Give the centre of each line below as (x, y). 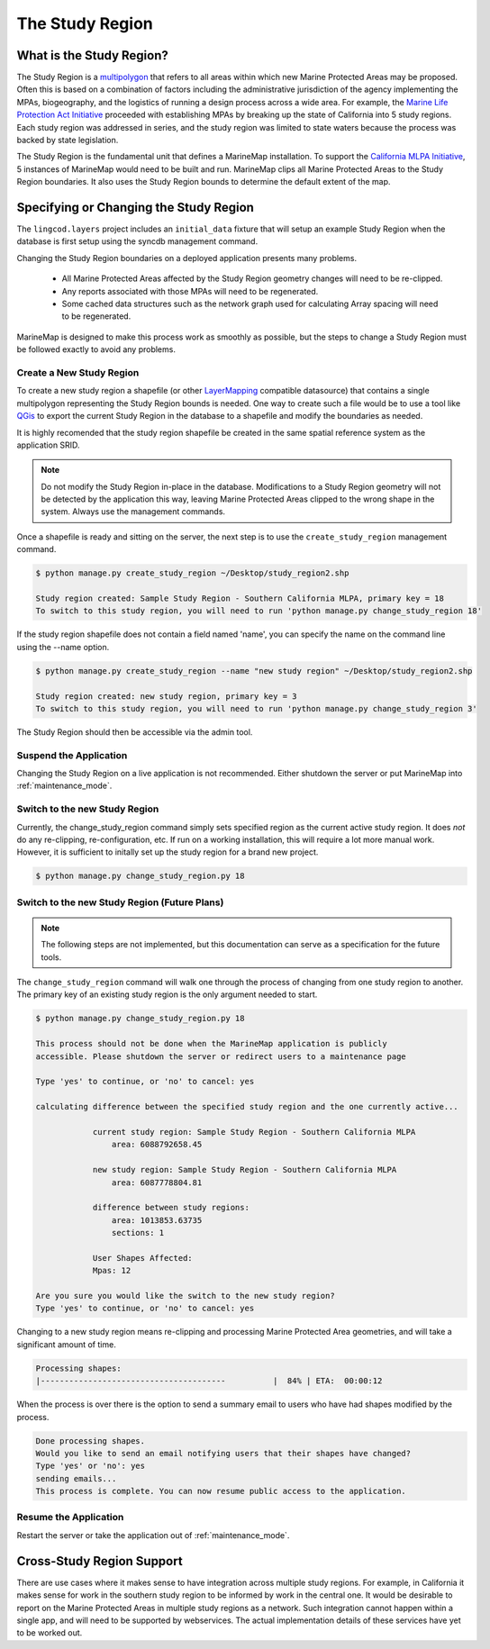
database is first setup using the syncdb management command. (137, 241)
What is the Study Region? (92, 55)
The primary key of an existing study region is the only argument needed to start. (167, 994)
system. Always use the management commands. (133, 512)
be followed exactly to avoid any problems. (96, 349)
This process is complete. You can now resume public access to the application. (221, 1491)
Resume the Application (70, 1518)
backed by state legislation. (68, 140)
